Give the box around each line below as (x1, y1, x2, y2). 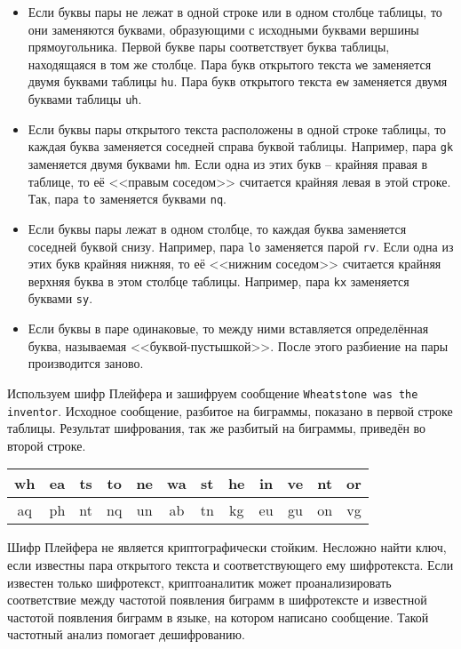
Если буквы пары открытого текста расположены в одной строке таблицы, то (28, 119, 447, 138)
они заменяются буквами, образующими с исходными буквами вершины (28, 20, 419, 38)
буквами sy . (28, 289, 93, 308)
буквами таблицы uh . (28, 90, 142, 108)
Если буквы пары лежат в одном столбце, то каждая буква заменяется (28, 219, 407, 237)
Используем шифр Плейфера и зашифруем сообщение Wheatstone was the (7, 383, 418, 402)
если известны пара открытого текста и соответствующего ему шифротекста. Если (7, 555, 454, 573)
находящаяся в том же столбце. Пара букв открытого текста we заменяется (28, 54, 432, 73)
